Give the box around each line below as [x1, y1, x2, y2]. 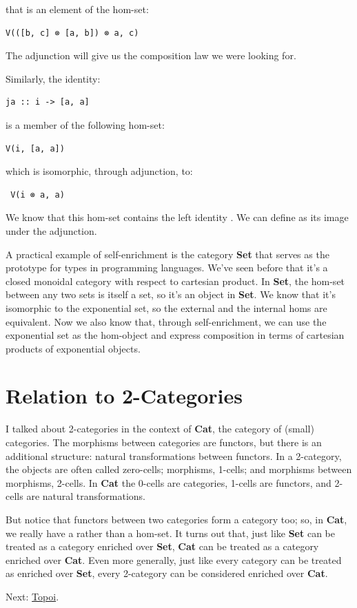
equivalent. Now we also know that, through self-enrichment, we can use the [6, 314, 327, 328]
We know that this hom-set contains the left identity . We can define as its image [6, 210, 349, 224]
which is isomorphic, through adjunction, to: [6, 164, 193, 178]
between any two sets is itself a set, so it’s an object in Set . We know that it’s [6, 287, 336, 302]
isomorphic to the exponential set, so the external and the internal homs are [6, 300, 327, 315]
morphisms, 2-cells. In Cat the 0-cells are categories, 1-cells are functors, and [6, 475, 331, 490]
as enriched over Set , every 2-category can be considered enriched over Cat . [6, 566, 328, 580]
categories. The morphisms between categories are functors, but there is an [6, 435, 322, 449]
